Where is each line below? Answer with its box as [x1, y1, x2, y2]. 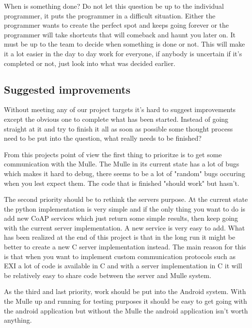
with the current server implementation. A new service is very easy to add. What [4, 222, 245, 232]
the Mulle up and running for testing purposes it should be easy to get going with [4, 296, 247, 306]
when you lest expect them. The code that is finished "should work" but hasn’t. [4, 178, 239, 188]
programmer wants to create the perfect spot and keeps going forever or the [4, 20, 229, 30]
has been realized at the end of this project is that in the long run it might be [4, 232, 236, 242]
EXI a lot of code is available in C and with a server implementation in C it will [4, 261, 242, 271]
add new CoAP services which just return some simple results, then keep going [4, 213, 238, 223]
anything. [4, 315, 32, 325]
